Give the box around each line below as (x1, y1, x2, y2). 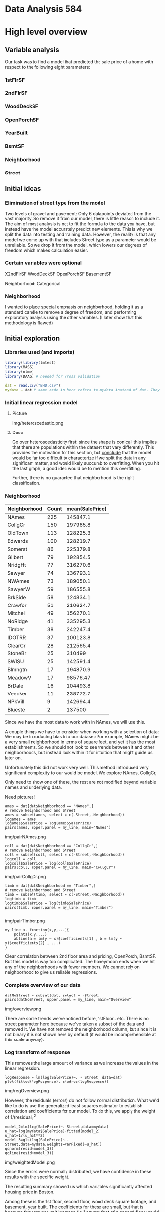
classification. (12, 480, 41, 486)
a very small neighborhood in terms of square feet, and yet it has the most (5, 739, 156, 745)
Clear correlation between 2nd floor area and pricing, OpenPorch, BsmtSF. (5, 953, 157, 959)
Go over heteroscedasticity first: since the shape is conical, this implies (12, 439, 157, 445)
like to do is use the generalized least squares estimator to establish (5, 1102, 143, 1108)
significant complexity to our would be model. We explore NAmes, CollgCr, (5, 770, 157, 776)
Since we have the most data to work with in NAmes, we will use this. (5, 719, 146, 725)
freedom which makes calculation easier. (5, 247, 89, 253)
